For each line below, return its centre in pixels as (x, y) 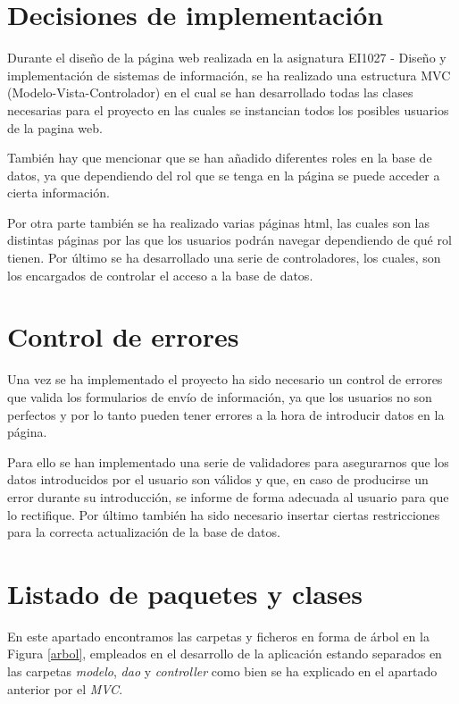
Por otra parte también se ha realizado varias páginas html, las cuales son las (219, 222)
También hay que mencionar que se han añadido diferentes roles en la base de (220, 158)
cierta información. (58, 193)
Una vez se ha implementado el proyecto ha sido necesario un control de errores (225, 379)
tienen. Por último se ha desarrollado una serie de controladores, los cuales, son (224, 258)
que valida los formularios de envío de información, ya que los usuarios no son (220, 396)
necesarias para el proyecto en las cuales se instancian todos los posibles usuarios (228, 109)
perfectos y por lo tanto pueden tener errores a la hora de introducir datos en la (226, 414)
